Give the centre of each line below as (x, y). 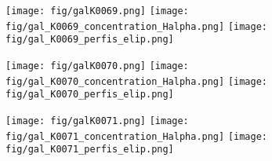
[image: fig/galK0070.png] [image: (97, 66)
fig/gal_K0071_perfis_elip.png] (90, 150)
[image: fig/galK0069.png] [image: (97, 11)
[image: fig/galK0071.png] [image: (97, 121)
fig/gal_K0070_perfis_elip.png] (90, 95)
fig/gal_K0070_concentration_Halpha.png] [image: (136, 81)
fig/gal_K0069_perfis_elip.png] (90, 40)
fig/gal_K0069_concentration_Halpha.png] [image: (136, 26)
